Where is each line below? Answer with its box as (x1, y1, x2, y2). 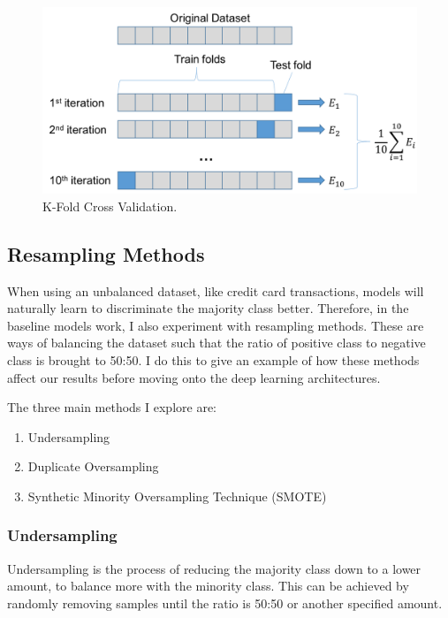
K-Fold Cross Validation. (42, 196, 178, 215)
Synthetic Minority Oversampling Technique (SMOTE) (27, 486, 327, 505)
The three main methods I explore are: (7, 398, 217, 416)
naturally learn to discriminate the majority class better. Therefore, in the (7, 299, 409, 317)
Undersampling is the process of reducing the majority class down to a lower (7, 559, 421, 577)
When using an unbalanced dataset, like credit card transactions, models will (7, 281, 424, 300)
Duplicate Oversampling (27, 457, 159, 476)
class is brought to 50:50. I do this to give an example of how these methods (7, 350, 420, 369)
